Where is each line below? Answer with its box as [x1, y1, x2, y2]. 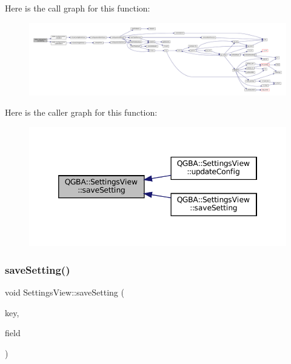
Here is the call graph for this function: [5, 2, 150, 14]
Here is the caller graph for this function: [5, 106, 158, 119]
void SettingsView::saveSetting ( [5, 286, 124, 299]
